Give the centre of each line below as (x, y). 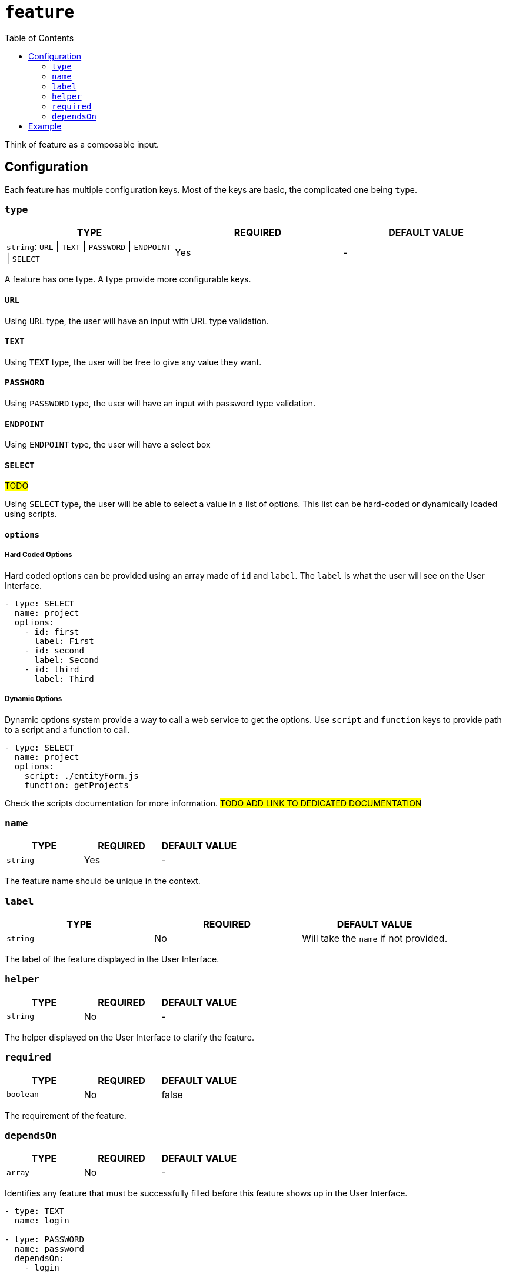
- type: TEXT (35, 1211)
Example (45, 126)
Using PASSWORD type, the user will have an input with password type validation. (160, 403)
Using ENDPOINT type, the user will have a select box (108, 445)
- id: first (52, 631)
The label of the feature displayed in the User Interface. (112, 959)
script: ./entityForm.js (81, 776)
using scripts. (31, 514)
